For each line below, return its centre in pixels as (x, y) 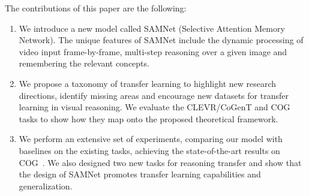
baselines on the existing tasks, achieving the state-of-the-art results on (149, 150)
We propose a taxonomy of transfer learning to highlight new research (148, 83)
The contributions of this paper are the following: (96, 8)
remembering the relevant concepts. (84, 63)
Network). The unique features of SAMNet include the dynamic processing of (161, 40)
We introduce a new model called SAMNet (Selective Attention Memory (152, 28)
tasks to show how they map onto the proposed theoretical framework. (148, 118)
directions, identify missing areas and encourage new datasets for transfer (154, 95)
